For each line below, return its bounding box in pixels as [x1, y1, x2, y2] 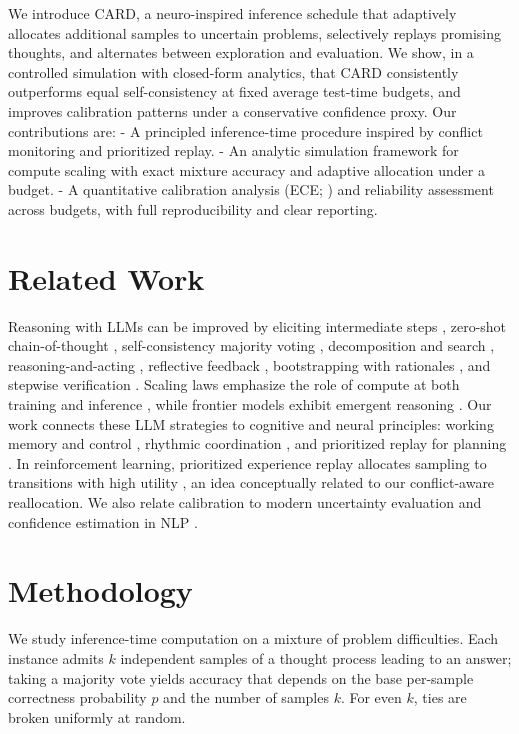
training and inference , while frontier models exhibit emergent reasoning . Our [8, 394, 492, 415]
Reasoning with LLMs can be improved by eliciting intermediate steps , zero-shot [8, 315, 507, 336]
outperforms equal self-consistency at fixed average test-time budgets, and [8, 81, 461, 102]
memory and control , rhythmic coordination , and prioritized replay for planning [8, 433, 507, 454]
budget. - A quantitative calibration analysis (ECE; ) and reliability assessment [8, 179, 494, 200]
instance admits [8, 647, 104, 668]
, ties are [413, 687, 467, 708]
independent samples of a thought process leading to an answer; [120, 647, 512, 668]
